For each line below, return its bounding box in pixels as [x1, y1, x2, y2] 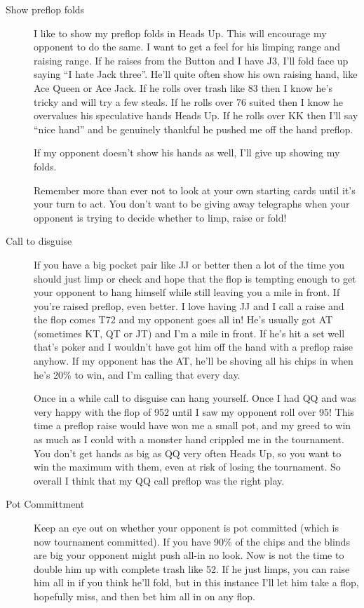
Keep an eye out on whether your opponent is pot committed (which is [34, 520, 339, 534]
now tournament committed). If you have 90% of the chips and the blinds [34, 534, 350, 548]
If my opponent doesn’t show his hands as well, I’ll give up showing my [34, 145, 340, 160]
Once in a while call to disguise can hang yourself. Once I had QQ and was [34, 391, 356, 405]
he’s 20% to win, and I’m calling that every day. [34, 367, 241, 381]
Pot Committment [6, 496, 85, 511]
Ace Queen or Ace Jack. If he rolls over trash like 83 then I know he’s [34, 80, 332, 95]
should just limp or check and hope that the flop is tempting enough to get [34, 271, 356, 285]
